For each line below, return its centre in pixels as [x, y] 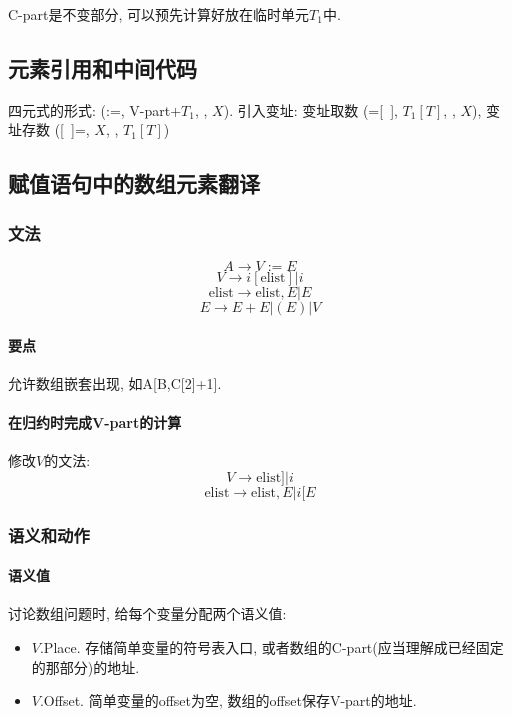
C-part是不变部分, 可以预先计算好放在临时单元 [159, 14]
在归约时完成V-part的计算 [95, 421]
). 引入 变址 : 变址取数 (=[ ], [310, 109]
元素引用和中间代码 [102, 67]
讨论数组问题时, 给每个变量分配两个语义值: [147, 613]
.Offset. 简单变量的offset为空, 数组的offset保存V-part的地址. [228, 700]
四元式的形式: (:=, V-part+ [95, 109]
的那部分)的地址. [85, 666]
